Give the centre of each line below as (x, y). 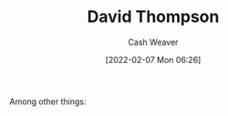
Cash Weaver (153, 42)
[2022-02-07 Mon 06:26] (153, 59)
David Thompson (153, 17)
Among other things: (48, 101)
